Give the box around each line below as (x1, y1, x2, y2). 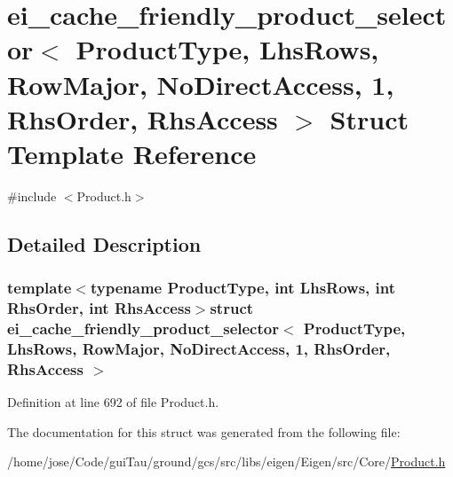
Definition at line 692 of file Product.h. (7, 393, 219, 411)
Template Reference (7, 135, 257, 171)
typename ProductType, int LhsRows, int (90, 277, 396, 299)
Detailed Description (7, 230, 202, 257)
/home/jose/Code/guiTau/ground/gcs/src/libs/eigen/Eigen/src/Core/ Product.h (7, 452, 446, 471)
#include (7, 186, 57, 205)
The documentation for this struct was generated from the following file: (7, 422, 401, 441)
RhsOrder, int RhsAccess (7, 297, 191, 319)
